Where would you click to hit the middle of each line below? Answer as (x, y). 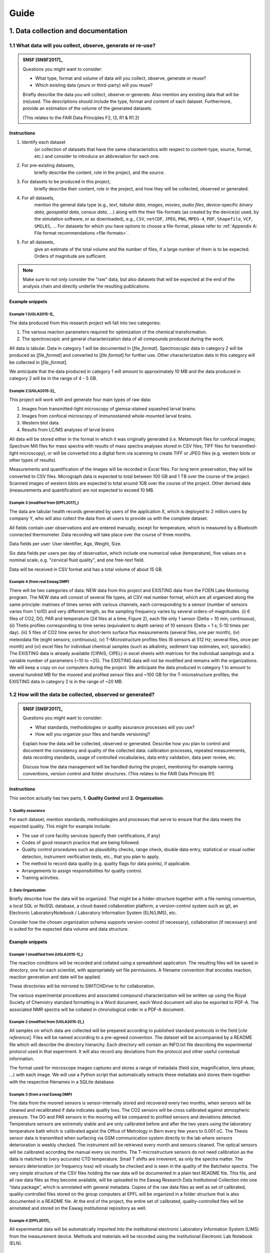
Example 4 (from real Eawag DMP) (39, 582)
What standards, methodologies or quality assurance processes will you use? (115, 727)
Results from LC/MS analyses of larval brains (68, 430)
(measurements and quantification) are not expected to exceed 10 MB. (82, 490)
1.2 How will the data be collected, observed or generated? (82, 694)
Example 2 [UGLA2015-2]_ (32, 391)
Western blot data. (41, 423)
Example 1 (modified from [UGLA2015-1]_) (46, 954)
